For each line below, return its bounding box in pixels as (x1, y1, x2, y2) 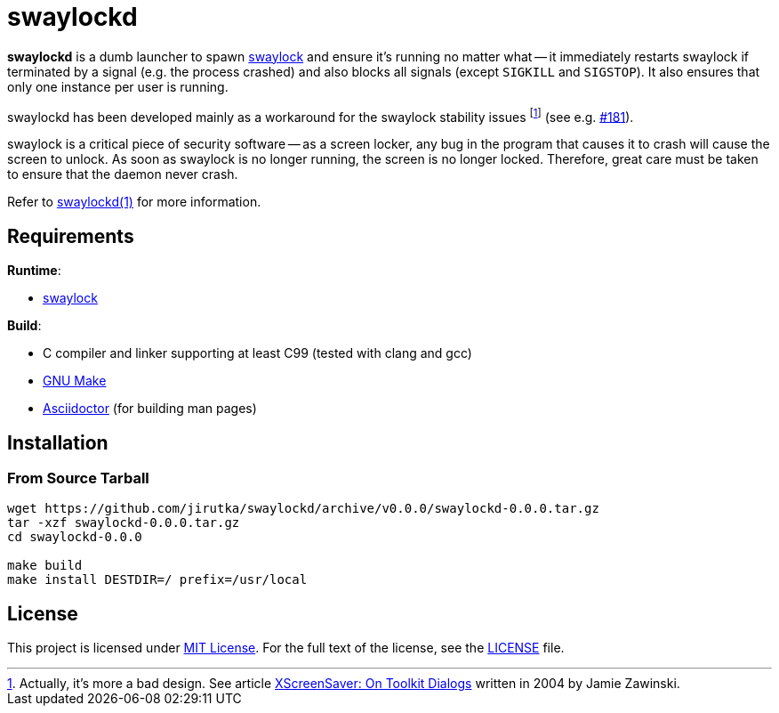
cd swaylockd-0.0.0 (7, 530, 142, 545)
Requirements (7, 224, 134, 247)
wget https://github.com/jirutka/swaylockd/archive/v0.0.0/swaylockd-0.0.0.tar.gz (7, 501, 599, 516)
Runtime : (7, 263, 61, 279)
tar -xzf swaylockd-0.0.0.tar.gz (7, 515, 240, 531)
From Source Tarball (7, 469, 149, 488)
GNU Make (43, 373, 107, 389)
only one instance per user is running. (7, 78, 229, 94)
